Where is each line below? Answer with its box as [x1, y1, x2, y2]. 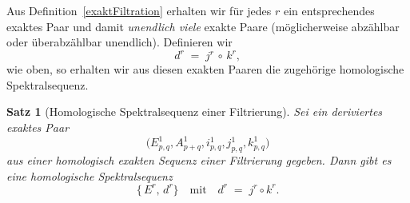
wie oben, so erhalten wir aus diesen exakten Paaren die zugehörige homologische [6, 61, 404, 78]
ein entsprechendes [283, 2, 375, 18]
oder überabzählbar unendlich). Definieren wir [6, 34, 233, 50]
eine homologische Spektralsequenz [6, 167, 173, 184]
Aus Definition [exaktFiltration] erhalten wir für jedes [6, 2, 272, 18]
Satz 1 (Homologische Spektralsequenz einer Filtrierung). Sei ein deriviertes [6, 103, 383, 120]
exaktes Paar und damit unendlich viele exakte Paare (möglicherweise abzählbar [6, 18, 400, 34]
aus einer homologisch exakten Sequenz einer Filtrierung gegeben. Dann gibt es [6, 151, 392, 168]
